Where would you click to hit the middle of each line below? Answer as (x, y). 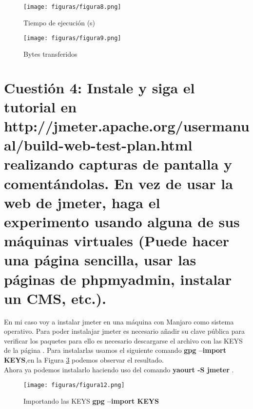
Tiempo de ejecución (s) (59, 22)
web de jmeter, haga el (82, 202)
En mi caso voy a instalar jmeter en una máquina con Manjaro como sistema (119, 321)
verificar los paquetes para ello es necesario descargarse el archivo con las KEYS (123, 340)
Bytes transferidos (50, 54)
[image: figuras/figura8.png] (72, 7)
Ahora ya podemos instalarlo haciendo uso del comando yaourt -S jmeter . (119, 369)
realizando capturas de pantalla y (118, 164)
